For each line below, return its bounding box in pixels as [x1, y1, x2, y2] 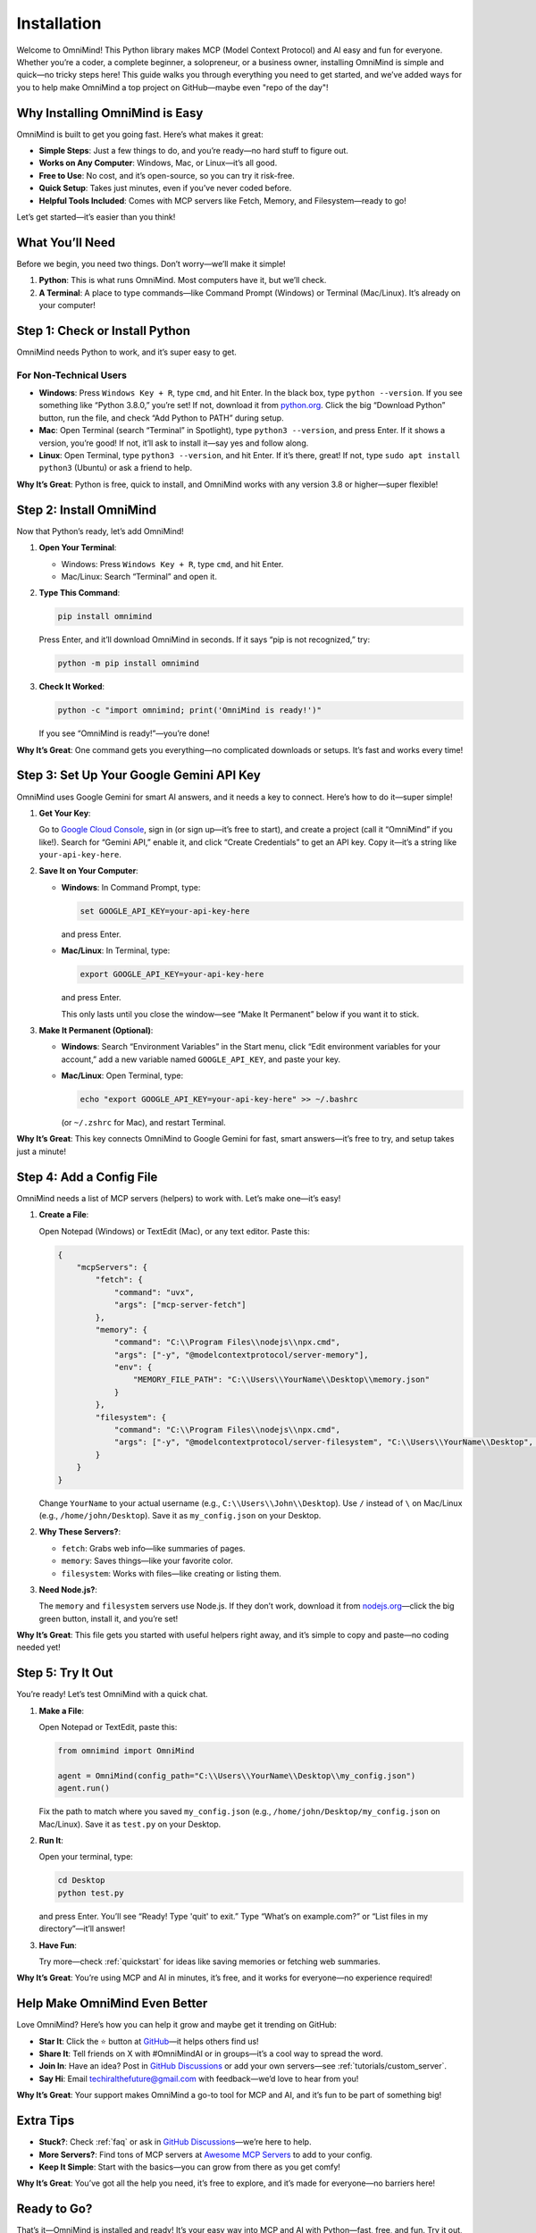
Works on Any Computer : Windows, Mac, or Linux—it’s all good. [38, 157, 278, 169]
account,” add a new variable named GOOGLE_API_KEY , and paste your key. [61, 1054, 341, 1065]
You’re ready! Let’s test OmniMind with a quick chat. [16, 1689, 209, 1700]
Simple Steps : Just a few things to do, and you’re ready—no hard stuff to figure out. [38, 146, 348, 156]
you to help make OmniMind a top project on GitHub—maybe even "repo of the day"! [16, 81, 329, 93]
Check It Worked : [38, 682, 105, 692]
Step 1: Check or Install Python [16, 322, 191, 339]
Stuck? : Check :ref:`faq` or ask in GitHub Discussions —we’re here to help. [38, 2137, 312, 2147]
